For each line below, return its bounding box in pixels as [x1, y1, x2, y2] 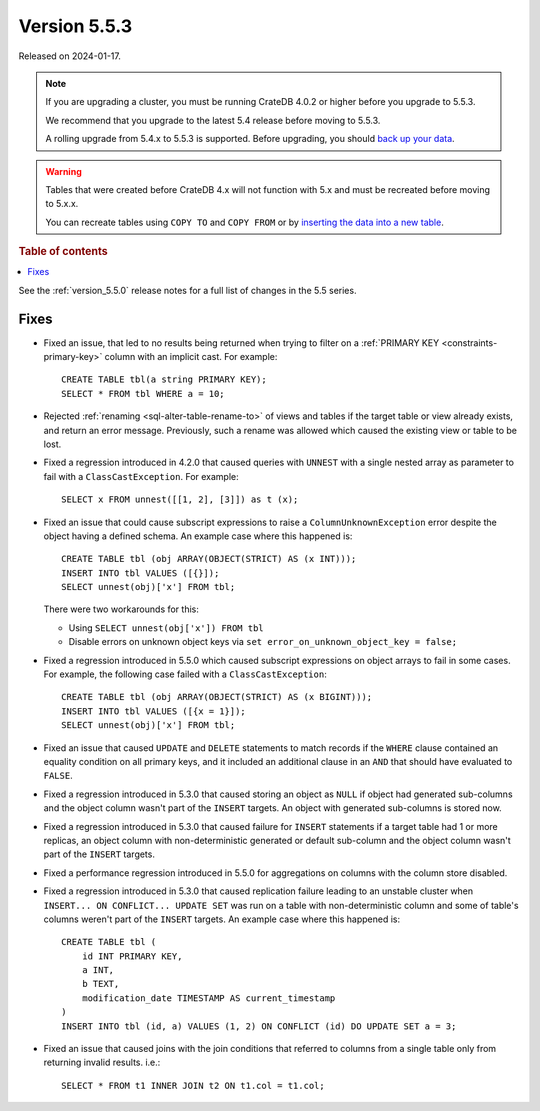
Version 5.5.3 [18, 15, 133, 37]
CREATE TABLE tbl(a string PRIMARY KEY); [61, 374, 267, 385]
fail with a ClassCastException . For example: [43, 470, 239, 482]
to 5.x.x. [45, 198, 79, 210]
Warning [45, 165, 82, 177]
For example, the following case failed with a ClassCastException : [43, 668, 327, 680]
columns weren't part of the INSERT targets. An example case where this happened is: [43, 913, 400, 925]
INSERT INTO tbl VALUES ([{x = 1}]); [61, 705, 247, 717]
